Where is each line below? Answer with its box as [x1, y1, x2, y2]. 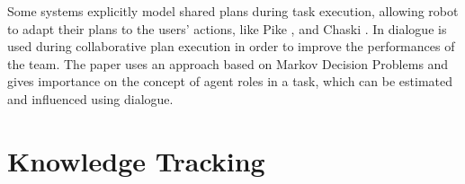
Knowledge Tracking [7, 142, 265, 179]
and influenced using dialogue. [7, 89, 174, 108]
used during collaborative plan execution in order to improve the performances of [7, 37, 455, 56]
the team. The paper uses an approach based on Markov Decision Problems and [7, 54, 449, 73]
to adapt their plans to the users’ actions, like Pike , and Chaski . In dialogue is [7, 19, 447, 38]
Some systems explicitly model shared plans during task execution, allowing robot [7, 2, 459, 20]
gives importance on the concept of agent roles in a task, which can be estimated [7, 72, 452, 91]
